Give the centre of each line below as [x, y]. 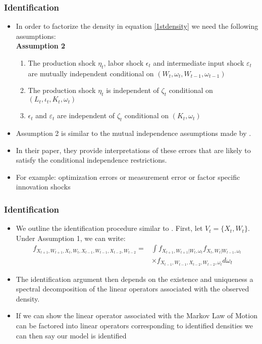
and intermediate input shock [199, 63]
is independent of [133, 90]
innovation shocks [43, 187]
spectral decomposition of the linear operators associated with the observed [133, 289]
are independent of [86, 115]
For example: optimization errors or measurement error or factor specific [128, 177]
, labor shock [124, 63]
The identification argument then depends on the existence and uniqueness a [135, 279]
